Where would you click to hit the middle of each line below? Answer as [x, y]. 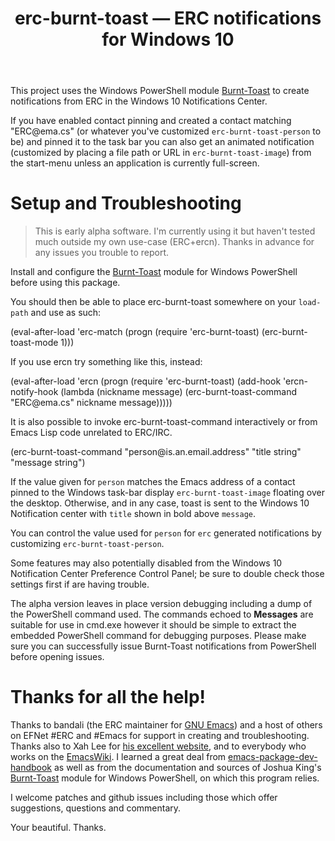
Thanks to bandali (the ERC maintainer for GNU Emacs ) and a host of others [166, 725]
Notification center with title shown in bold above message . [133, 514]
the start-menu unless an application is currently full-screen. [135, 163]
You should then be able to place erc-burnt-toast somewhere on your [153, 302]
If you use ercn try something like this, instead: [106, 362]
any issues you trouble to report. [102, 253]
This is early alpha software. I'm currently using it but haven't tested [175, 231]
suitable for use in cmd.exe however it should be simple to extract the [153, 625]
